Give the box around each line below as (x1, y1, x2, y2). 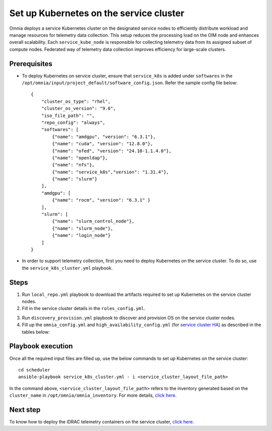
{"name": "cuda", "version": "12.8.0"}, (52, 141, 153, 147)
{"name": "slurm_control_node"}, (52, 218, 134, 224)
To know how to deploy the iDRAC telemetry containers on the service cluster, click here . (9, 419, 194, 425)
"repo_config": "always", (41, 119, 106, 126)
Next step (9, 405, 41, 414)
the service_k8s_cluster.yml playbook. (22, 265, 113, 271)
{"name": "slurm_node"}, (52, 225, 113, 231)
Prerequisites (9, 59, 52, 68)
